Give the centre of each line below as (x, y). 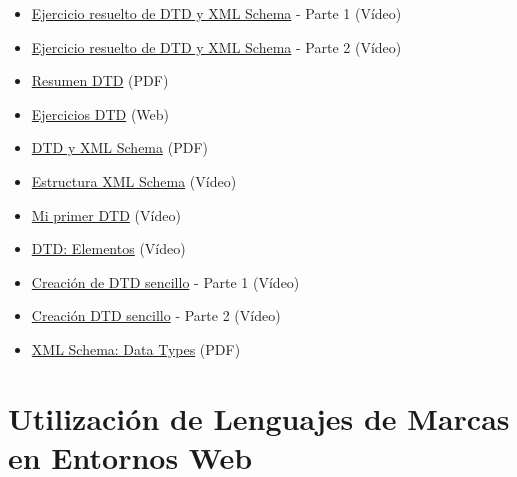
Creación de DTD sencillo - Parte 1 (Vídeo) (165, 281)
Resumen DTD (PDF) (100, 80)
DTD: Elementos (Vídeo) (108, 248)
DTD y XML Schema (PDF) (119, 147)
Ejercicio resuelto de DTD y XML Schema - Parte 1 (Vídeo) (216, 13)
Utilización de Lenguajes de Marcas (259, 417)
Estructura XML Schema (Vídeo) (134, 180)
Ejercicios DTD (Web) (100, 113)
